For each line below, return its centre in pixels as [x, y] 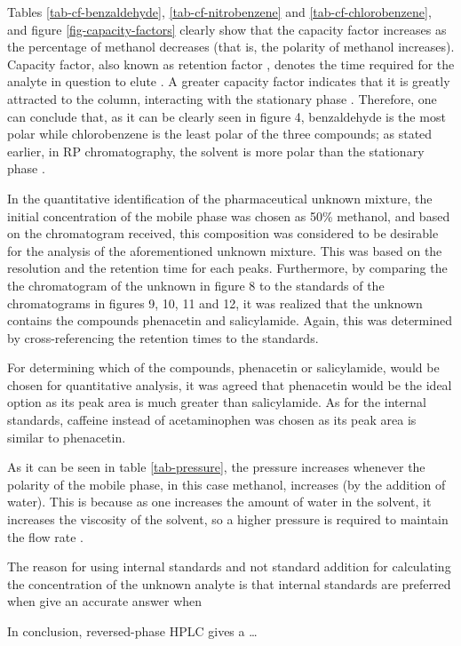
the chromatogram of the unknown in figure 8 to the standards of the [196, 285]
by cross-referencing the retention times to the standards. [163, 337]
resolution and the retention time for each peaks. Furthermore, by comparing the [227, 268]
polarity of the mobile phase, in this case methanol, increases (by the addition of [227, 484]
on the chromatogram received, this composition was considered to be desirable [223, 233]
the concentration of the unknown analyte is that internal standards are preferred [229, 583]
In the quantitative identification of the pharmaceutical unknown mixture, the [220, 198]
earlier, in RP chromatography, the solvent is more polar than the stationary [216, 151]
